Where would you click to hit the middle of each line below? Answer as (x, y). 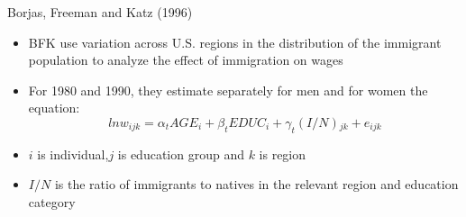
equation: (54, 108)
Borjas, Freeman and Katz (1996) (100, 12)
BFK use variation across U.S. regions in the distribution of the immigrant (235, 42)
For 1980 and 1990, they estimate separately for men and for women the (228, 90)
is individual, (73, 154)
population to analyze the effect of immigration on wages (186, 60)
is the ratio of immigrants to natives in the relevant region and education (256, 184)
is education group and (181, 154)
